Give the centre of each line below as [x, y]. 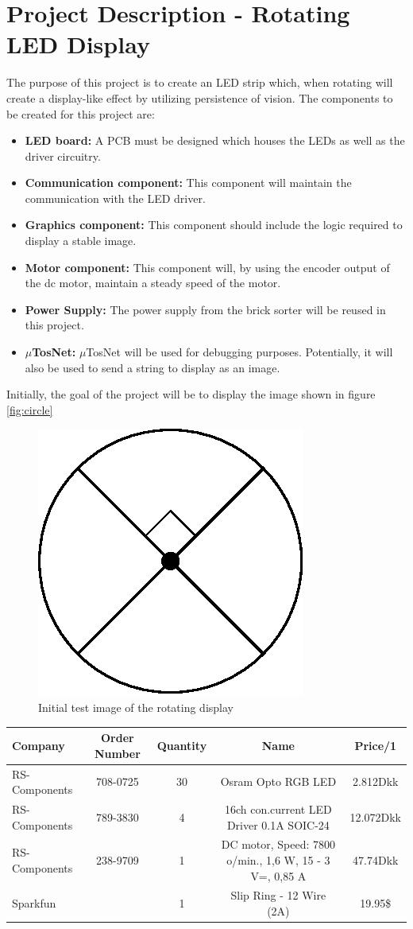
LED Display [78, 44]
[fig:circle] [30, 409]
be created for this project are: [81, 113]
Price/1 [376, 745]
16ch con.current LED [278, 809]
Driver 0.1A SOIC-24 [278, 824]
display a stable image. [81, 241]
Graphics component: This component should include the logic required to [214, 225]
